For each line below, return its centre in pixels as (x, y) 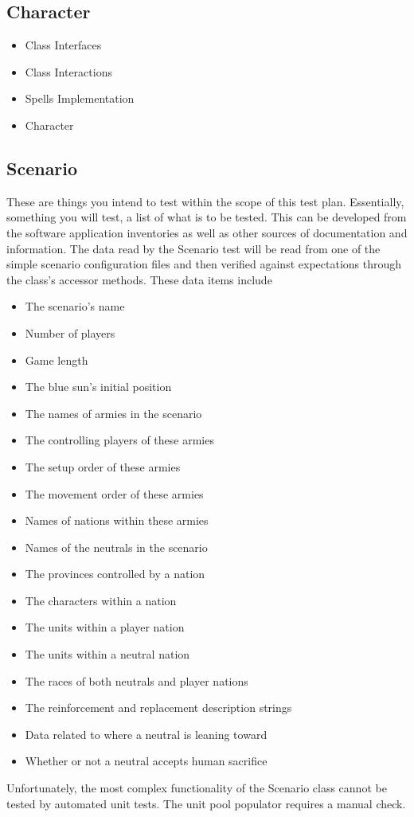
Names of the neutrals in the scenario (116, 547)
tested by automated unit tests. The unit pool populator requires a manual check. (206, 803)
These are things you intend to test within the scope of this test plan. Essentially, (205, 201)
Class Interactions (68, 71)
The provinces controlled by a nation (115, 574)
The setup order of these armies (103, 466)
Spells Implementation (80, 98)
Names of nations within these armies (117, 520)
